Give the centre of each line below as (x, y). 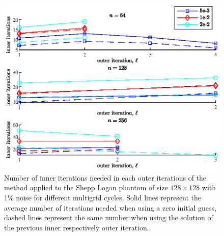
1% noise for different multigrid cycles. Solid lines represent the (103, 198)
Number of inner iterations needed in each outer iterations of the (105, 177)
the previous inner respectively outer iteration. (77, 227)
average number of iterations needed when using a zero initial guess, (110, 207)
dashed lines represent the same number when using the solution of (109, 217)
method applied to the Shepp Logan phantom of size (86, 187)
